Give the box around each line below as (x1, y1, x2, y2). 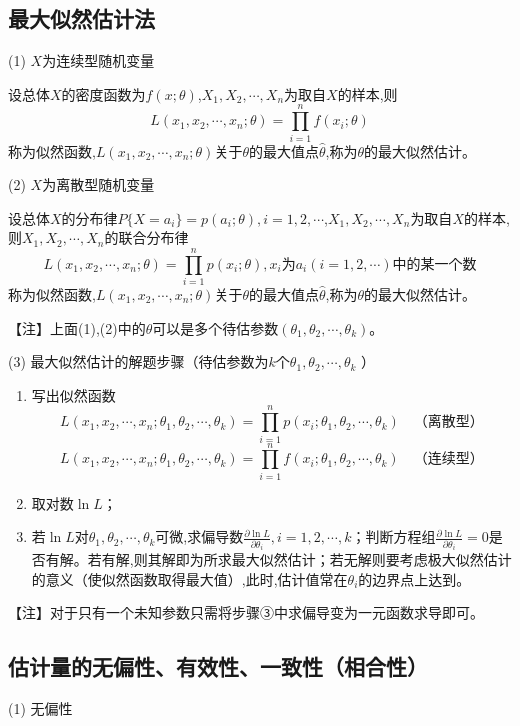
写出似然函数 (31, 384, 116, 405)
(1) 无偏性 (8, 698, 73, 719)
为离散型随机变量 (42, 174, 155, 195)
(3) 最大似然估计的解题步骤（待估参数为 (8, 351, 269, 372)
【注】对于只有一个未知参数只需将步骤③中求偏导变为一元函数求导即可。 (8, 602, 484, 623)
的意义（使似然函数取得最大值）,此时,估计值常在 (31, 568, 348, 589)
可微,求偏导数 (155, 526, 244, 547)
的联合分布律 (104, 227, 189, 248)
